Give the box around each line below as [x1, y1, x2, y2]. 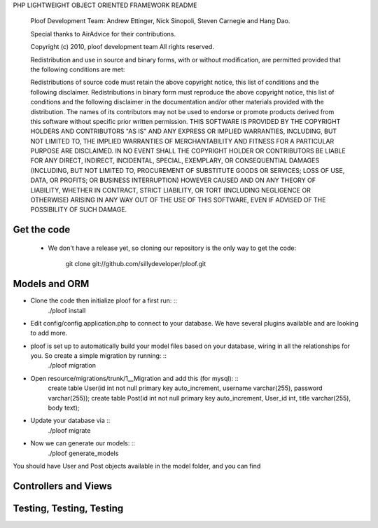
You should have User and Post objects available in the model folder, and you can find [13, 461, 261, 470]
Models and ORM [13, 278, 90, 290]
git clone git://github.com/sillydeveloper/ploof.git [65, 260, 206, 268]
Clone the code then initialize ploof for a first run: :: [30, 296, 178, 305]
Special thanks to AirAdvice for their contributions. [30, 29, 176, 38]
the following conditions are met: [30, 65, 125, 74]
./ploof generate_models [48, 449, 119, 457]
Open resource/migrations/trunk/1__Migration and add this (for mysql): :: [30, 374, 239, 382]
